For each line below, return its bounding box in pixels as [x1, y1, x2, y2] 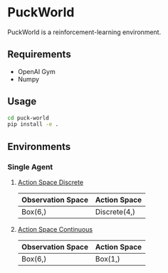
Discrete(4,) [95, 207, 136, 217]
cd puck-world [7, 114, 50, 122]
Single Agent [7, 161, 53, 171]
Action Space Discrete [17, 178, 84, 186]
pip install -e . [7, 121, 59, 128]
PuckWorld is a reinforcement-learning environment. [7, 28, 162, 36]
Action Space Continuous [17, 225, 93, 233]
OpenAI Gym [17, 67, 56, 75]
